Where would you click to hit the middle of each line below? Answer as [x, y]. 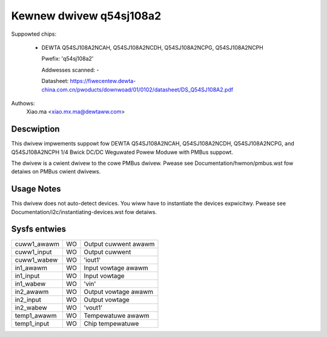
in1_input [27, 276]
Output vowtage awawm [119, 292]
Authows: [23, 103]
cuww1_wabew [36, 259]
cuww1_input [33, 252]
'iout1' [92, 259]
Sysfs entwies [39, 229]
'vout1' [93, 307]
